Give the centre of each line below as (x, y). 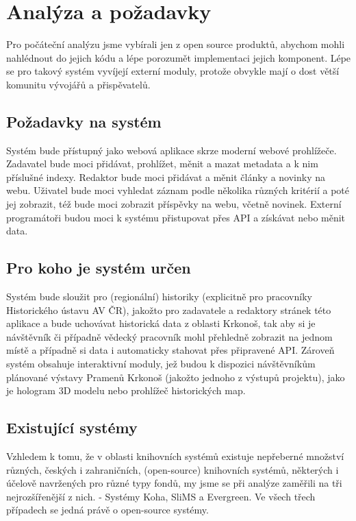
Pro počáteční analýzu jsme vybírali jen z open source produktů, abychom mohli (176, 44)
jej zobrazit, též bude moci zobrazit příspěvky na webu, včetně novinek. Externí (174, 204)
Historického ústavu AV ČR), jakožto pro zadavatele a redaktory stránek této (169, 310)
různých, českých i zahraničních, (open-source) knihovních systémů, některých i (173, 469)
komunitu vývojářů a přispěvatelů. (78, 84)
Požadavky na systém (84, 121)
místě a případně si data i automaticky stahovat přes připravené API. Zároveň (170, 350)
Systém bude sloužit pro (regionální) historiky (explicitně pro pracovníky (159, 296)
